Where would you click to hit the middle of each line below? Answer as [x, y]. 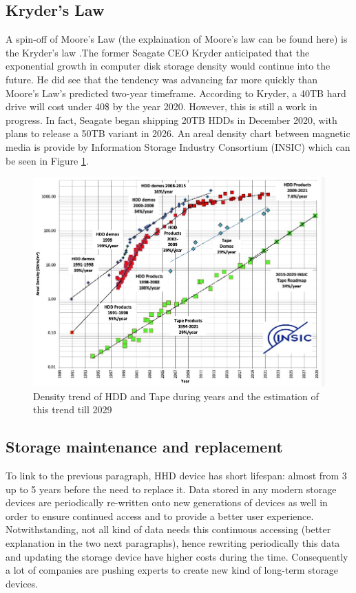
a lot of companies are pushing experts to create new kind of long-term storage [172, 570]
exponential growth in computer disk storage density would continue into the [168, 66]
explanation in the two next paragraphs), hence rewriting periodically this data [173, 543]
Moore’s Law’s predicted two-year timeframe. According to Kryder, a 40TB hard [176, 93]
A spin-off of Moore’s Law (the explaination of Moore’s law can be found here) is [177, 39]
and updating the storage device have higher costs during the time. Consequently [177, 556]
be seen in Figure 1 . [47, 160]
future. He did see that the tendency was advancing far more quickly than [161, 79]
